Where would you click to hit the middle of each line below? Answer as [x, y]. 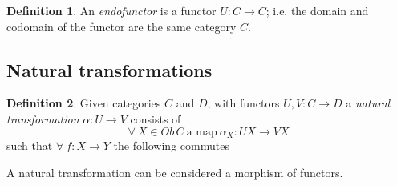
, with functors [243, 103]
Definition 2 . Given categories [84, 103]
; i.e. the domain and [317, 10]
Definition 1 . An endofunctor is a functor [111, 10]
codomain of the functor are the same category [122, 26]
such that [30, 146]
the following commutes [171, 146]
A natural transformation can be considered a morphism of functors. [175, 172]
